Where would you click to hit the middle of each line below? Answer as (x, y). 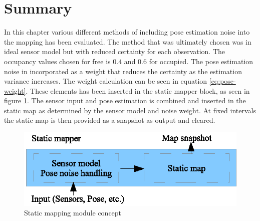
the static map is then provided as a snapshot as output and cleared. (110, 120)
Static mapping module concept (73, 213)
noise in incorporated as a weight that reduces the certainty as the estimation (123, 71)
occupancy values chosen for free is (57, 61)
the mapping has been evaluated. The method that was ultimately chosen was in (128, 41)
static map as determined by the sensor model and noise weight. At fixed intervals (130, 110)
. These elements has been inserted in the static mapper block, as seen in (138, 90)
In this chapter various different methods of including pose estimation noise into (127, 32)
